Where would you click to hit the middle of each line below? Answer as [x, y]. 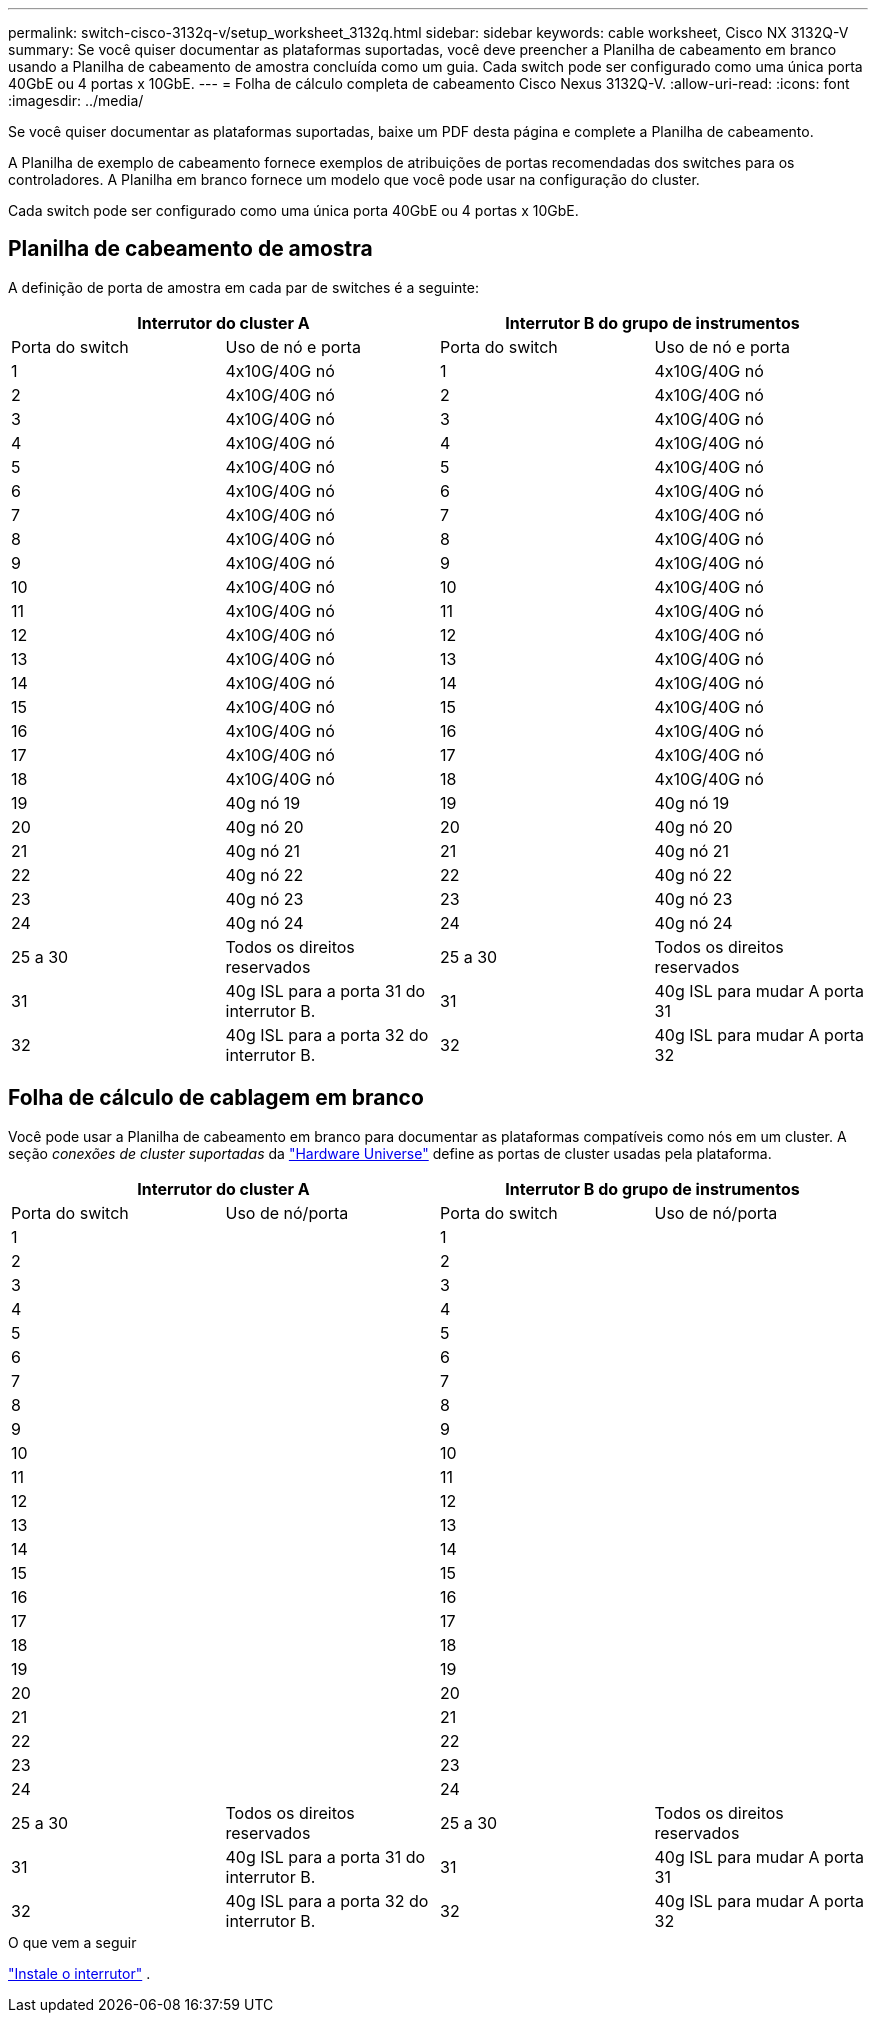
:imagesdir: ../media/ [76, 100]
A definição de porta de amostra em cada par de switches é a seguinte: [243, 287]
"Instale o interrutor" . [79, 1973]
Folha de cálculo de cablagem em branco [216, 1098]
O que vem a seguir [72, 1942]
